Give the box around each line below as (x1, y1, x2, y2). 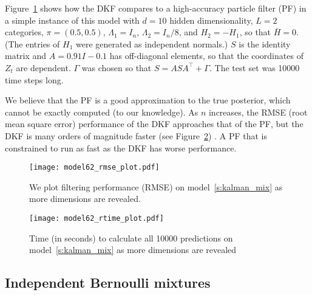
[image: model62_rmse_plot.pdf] (29, 163, 160, 172)
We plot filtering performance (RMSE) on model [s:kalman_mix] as (29, 180, 283, 193)
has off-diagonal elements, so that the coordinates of (109, 49, 304, 62)
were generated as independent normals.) (75, 37, 228, 50)
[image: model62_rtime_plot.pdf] (29, 213, 164, 223)
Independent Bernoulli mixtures (5, 273, 211, 292)
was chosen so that (81, 61, 152, 74)
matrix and (5, 49, 47, 62)
